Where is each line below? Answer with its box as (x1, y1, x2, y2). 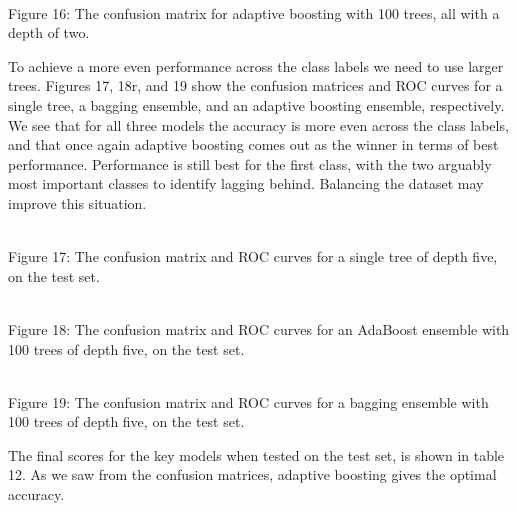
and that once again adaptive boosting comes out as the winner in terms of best (8, 134, 499, 155)
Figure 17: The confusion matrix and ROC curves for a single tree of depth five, (8, 246, 498, 267)
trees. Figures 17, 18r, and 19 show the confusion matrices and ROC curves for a (8, 75, 503, 96)
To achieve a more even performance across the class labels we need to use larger (8, 55, 504, 76)
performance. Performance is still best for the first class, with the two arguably (8, 153, 492, 174)
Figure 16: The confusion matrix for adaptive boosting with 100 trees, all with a (8, 2, 500, 23)
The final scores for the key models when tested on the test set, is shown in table (8, 444, 505, 465)
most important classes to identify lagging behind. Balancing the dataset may (8, 173, 484, 194)
